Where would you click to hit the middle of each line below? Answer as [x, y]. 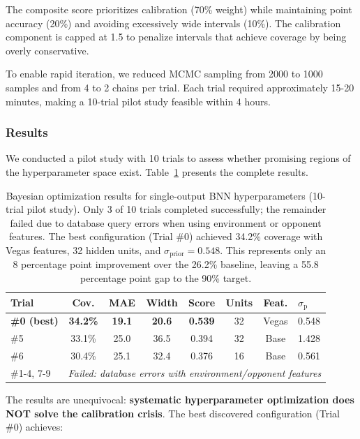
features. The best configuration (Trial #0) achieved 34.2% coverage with [166, 236]
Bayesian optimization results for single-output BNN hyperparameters [156, 195]
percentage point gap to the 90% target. [166, 277]
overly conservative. [47, 50]
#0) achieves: [35, 427]
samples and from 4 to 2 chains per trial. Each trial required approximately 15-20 [180, 87]
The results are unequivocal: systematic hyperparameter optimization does [180, 399]
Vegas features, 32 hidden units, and [83, 250]
